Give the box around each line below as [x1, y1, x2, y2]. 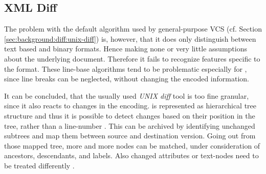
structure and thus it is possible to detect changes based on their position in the [4, 110, 255, 121]
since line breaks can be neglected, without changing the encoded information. [4, 73, 249, 84]
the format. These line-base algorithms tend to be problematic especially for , [4, 63, 247, 74]
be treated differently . [4, 160, 75, 170]
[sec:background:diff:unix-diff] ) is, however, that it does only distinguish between [4, 33, 256, 44]
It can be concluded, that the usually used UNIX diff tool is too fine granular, [4, 90, 249, 101]
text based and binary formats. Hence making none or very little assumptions [4, 43, 247, 54]
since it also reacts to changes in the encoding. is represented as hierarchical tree [4, 100, 257, 111]
